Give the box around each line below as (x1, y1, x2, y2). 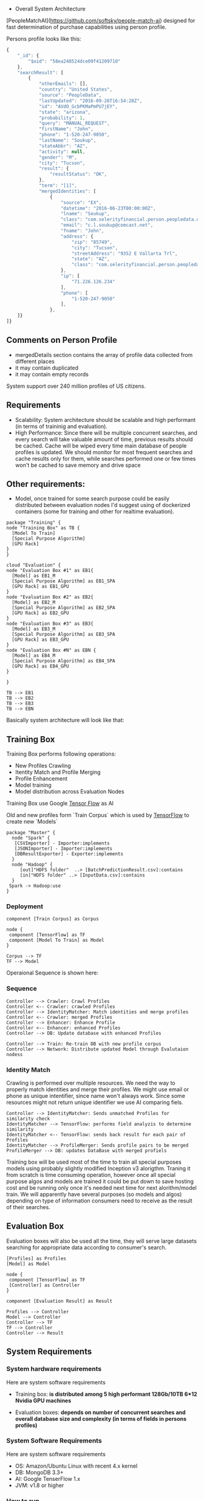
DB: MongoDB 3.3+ (15, 1468, 64, 1476)
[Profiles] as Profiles (6, 1255, 67, 1261)
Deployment (6, 902, 44, 911)
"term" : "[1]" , (38, 182, 78, 188)
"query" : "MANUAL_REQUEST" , (38, 120, 110, 126)
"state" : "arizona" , (38, 109, 91, 115)
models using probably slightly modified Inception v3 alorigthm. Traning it (6, 1165, 191, 1172)
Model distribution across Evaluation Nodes (15, 788, 124, 795)
